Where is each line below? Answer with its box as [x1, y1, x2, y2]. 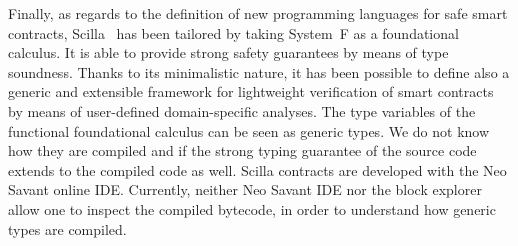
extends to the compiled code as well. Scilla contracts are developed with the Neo [8, 159, 507, 180]
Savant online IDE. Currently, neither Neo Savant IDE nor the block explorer [8, 179, 482, 200]
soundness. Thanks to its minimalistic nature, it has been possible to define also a [8, 61, 510, 82]
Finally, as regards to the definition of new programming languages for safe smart [8, 3, 508, 23]
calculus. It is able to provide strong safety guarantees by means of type [8, 42, 449, 63]
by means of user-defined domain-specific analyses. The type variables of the [8, 100, 476, 121]
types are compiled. [8, 218, 127, 239]
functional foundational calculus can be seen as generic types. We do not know [8, 120, 490, 141]
